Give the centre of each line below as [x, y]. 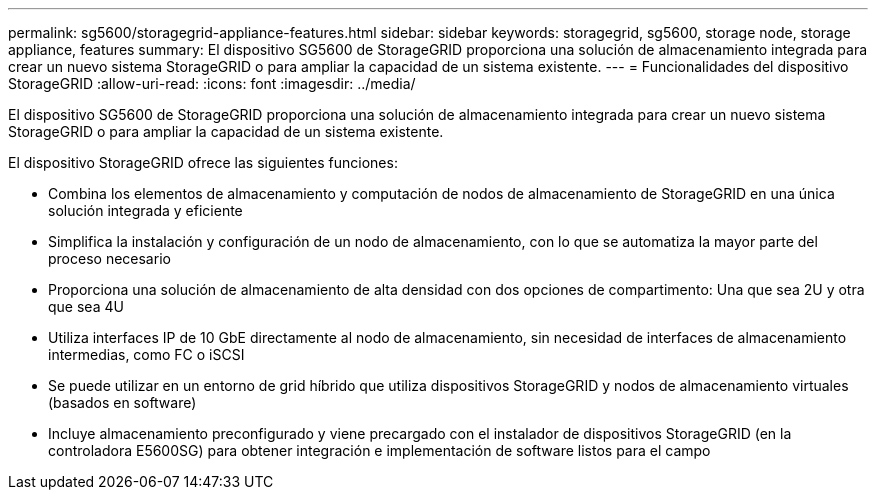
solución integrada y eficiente [145, 210]
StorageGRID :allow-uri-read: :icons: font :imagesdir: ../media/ [212, 83]
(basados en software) [122, 402]
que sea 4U [86, 306]
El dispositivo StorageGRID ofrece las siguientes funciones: [203, 162]
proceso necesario [109, 258]
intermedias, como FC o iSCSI [146, 354]
